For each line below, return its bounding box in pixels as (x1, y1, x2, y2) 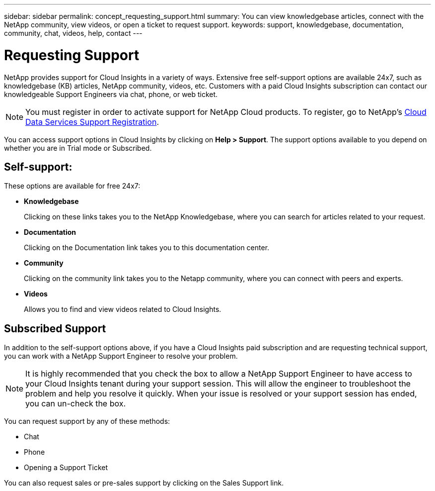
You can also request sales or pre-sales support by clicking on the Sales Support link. (4, 479, 284, 488)
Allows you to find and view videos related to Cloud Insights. (24, 305, 221, 314)
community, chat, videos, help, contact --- (4, 29, 143, 37)
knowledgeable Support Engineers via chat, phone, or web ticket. (4, 90, 218, 98)
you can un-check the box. (25, 398, 126, 409)
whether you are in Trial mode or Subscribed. (4, 143, 152, 152)
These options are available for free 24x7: (4, 182, 141, 191)
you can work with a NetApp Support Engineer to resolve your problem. (4, 352, 238, 361)
